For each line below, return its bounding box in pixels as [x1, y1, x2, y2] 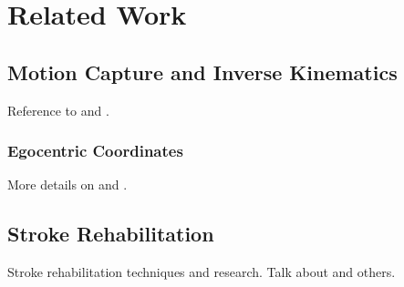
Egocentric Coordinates [7, 139, 183, 162]
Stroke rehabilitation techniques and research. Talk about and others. [7, 262, 396, 282]
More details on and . [7, 175, 128, 194]
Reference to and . [7, 100, 109, 119]
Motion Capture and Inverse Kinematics [7, 57, 398, 86]
